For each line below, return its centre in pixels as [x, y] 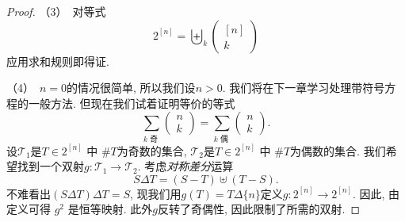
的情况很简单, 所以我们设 [131, 88]
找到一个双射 [50, 166]
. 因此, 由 [376, 193]
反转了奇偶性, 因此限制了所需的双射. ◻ [259, 209]
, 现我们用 [156, 193]
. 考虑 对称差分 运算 [185, 166]
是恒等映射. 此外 [110, 209]
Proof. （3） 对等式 [56, 11]
